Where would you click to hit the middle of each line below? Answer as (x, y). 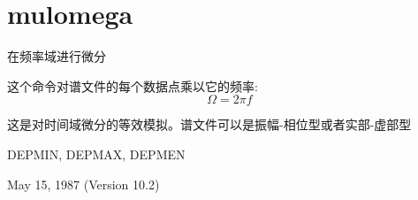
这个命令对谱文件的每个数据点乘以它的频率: (133, 85)
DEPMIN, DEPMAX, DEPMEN (96, 154)
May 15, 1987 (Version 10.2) (84, 184)
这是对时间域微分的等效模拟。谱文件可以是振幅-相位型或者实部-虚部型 (209, 124)
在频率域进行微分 (57, 56)
